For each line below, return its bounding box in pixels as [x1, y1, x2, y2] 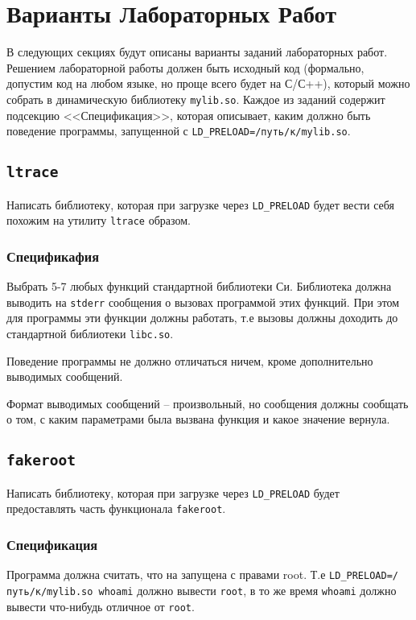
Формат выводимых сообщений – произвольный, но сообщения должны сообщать [6, 395, 409, 411]
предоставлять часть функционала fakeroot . [6, 500, 226, 517]
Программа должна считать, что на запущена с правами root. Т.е [6, 566, 326, 583]
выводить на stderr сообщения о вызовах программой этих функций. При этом [6, 293, 400, 310]
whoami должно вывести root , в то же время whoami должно [98, 581, 397, 598]
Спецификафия [6, 246, 100, 266]
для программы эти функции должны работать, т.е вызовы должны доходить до [6, 309, 398, 326]
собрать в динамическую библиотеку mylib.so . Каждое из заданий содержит [6, 90, 385, 107]
